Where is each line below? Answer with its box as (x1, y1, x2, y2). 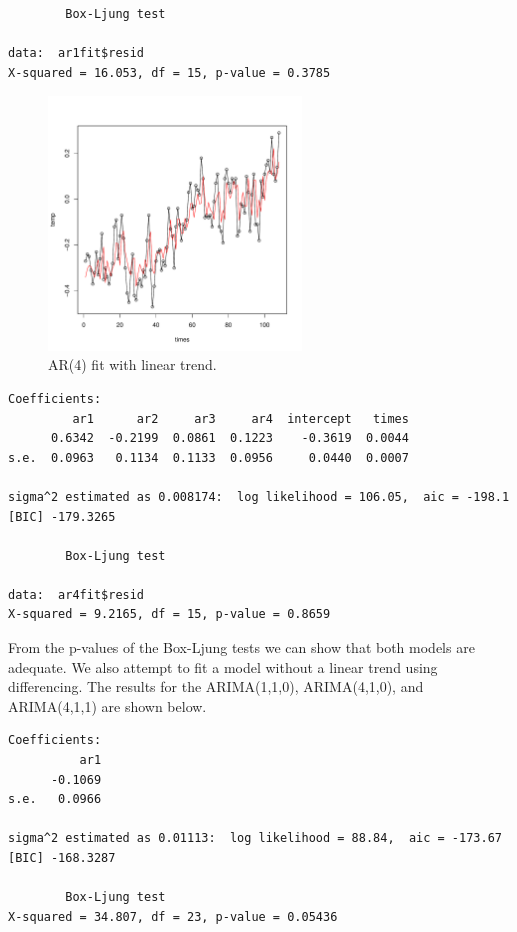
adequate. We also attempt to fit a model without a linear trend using (8, 656, 438, 677)
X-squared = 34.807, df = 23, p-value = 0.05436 (8, 909, 338, 924)
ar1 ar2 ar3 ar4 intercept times (72, 411, 409, 426)
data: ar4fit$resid (8, 587, 145, 602)
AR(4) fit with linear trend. (48, 354, 217, 375)
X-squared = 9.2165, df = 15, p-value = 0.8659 (8, 607, 331, 622)
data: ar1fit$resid (8, 46, 145, 61)
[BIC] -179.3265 (8, 509, 116, 524)
